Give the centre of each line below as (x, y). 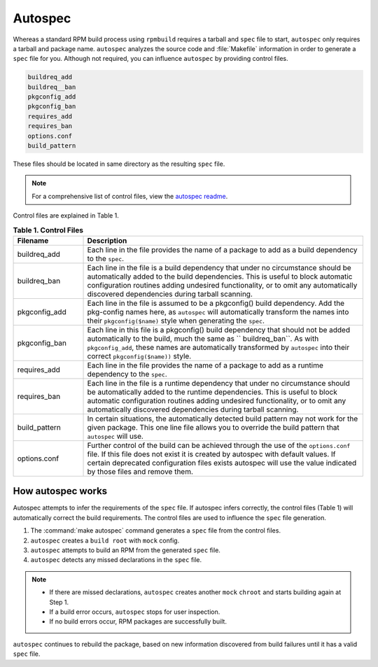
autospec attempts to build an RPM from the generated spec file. (125, 550)
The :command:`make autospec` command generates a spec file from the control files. (156, 531)
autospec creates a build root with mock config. (105, 540)
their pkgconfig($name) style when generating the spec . (176, 321)
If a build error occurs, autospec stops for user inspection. (135, 612)
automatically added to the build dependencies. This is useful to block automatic (220, 276)
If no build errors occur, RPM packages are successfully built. (138, 622)
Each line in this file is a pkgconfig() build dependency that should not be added (218, 330)
